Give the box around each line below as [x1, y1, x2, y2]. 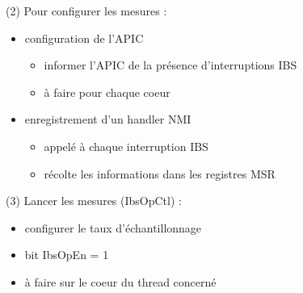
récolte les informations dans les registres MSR [44, 165, 276, 182]
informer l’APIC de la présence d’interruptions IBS [44, 57, 297, 73]
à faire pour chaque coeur [44, 83, 170, 100]
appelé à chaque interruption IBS [44, 137, 208, 154]
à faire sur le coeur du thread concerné [24, 273, 217, 290]
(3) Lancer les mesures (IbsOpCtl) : [6, 192, 182, 209]
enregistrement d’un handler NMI [24, 111, 191, 128]
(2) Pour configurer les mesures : [6, 2, 167, 19]
